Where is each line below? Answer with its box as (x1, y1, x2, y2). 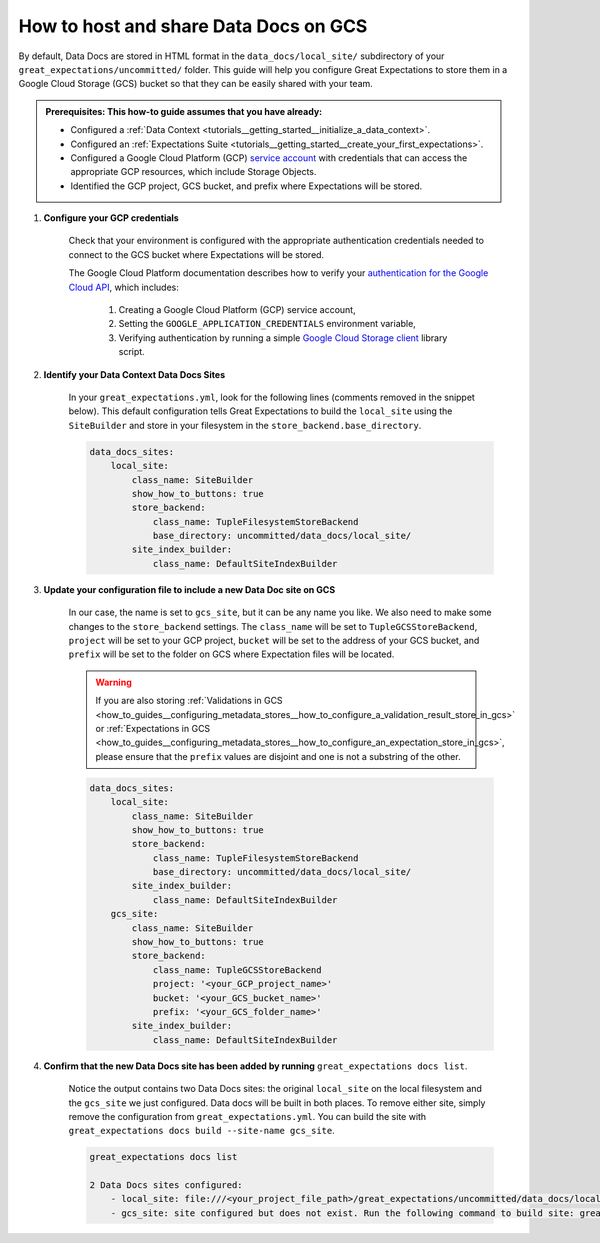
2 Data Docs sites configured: (89, 1180, 244, 1191)
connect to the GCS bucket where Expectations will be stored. (68, 248, 325, 260)
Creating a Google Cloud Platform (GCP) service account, (118, 304, 356, 316)
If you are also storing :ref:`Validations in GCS (95, 695, 284, 707)
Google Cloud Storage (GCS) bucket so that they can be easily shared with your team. (18, 78, 374, 90)
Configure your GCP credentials (43, 212, 179, 224)
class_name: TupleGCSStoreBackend (152, 964, 322, 975)
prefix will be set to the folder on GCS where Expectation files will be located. (68, 648, 395, 660)
